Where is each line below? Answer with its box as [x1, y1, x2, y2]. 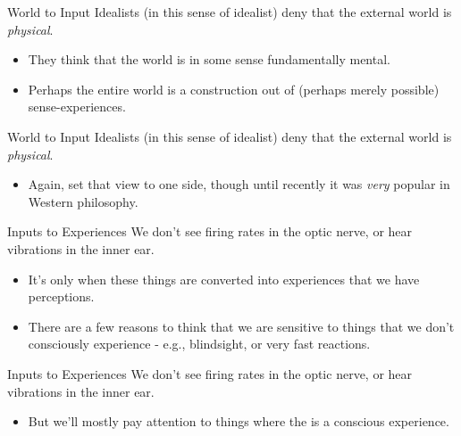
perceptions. [28, 287, 95, 306]
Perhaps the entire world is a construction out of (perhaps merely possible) [28, 79, 440, 98]
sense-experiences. [28, 97, 126, 116]
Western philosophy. [28, 192, 138, 210]
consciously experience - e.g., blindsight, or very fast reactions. [28, 334, 371, 353]
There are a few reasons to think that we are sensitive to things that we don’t [28, 317, 455, 335]
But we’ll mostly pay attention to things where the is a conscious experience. [28, 412, 449, 431]
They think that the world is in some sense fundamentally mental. [28, 50, 390, 69]
